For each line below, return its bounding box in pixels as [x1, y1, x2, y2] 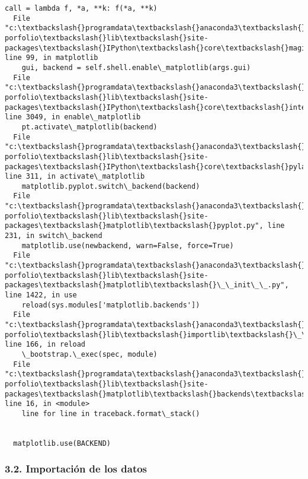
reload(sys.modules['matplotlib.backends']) [21, 300, 200, 309]
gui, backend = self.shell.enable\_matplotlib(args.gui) [21, 63, 251, 72]
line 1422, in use [5, 291, 77, 300]
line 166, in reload [5, 340, 86, 349]
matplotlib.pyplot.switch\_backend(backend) [21, 182, 200, 191]
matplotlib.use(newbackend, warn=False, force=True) [21, 241, 234, 250]
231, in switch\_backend [5, 231, 102, 240]
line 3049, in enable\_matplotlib [5, 113, 141, 122]
